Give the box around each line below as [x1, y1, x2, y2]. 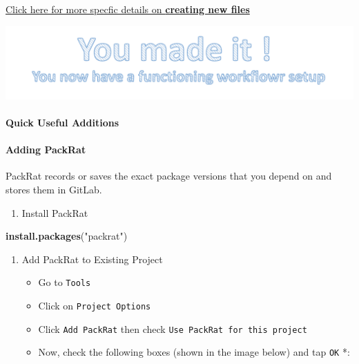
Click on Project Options [38, 298, 151, 313]
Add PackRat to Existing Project [21, 251, 163, 266]
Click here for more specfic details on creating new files [6, 2, 250, 16]
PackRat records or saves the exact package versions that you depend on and [6, 169, 332, 183]
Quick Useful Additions [6, 115, 119, 130]
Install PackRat [21, 205, 88, 220]
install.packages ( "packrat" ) [6, 229, 128, 243]
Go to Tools [38, 275, 91, 289]
